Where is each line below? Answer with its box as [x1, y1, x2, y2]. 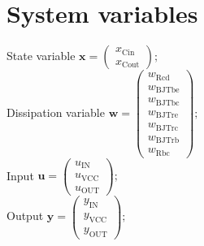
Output [7, 207, 44, 224]
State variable [7, 47, 76, 64]
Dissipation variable [7, 103, 105, 120]
